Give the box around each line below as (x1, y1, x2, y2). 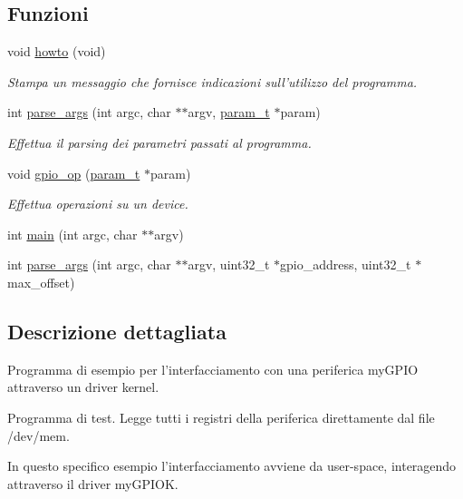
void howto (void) (7, 42, 106, 61)
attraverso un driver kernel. (7, 377, 159, 396)
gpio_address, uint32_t (280, 255, 411, 274)
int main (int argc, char (7, 224, 138, 243)
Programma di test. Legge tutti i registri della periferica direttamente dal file (7, 407, 435, 426)
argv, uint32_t (188, 255, 270, 274)
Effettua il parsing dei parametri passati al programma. (7, 132, 312, 152)
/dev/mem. (7, 426, 70, 445)
